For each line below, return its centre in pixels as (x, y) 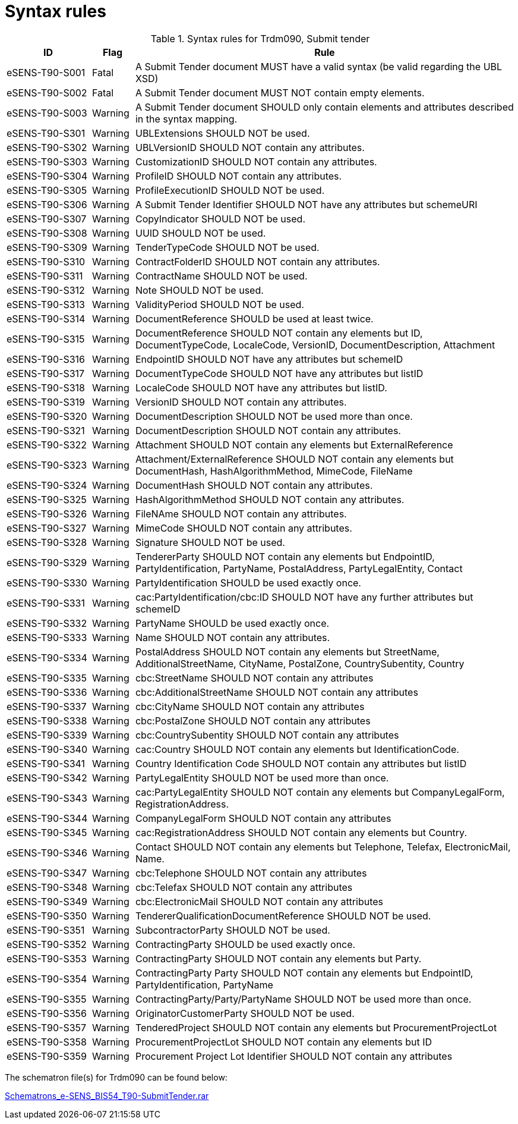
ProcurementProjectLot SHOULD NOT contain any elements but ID (284, 1042)
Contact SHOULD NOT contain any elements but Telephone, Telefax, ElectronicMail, (323, 847)
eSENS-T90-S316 (46, 359)
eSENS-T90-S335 (47, 678)
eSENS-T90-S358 (47, 1042)
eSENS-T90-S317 (46, 373)
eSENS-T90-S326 (47, 514)
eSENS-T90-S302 (47, 147)
